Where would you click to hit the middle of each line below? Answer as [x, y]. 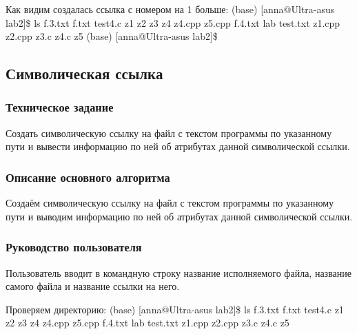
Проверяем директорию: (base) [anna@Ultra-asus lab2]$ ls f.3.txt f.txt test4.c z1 [175, 309]
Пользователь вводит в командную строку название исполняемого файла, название [178, 272]
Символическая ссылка [84, 73]
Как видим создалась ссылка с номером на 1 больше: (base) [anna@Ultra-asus [170, 9]
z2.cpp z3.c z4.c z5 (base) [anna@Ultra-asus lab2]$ [112, 36]
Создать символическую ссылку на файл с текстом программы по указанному [169, 133]
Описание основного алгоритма [88, 177]
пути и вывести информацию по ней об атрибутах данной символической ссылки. [178, 146]
